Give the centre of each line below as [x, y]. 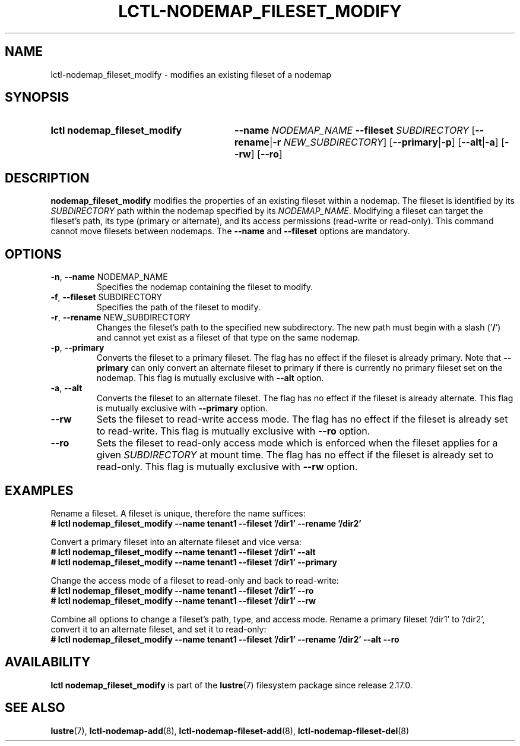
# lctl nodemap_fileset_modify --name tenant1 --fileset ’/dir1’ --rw [183, 600]
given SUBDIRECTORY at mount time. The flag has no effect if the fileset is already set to [295, 455]
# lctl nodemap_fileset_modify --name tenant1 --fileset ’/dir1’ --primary [194, 562]
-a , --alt [66, 388]
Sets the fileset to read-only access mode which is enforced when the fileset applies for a [297, 443]
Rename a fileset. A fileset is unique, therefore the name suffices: [178, 513]
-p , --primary [77, 348]
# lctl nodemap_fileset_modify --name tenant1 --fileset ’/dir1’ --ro [182, 590]
